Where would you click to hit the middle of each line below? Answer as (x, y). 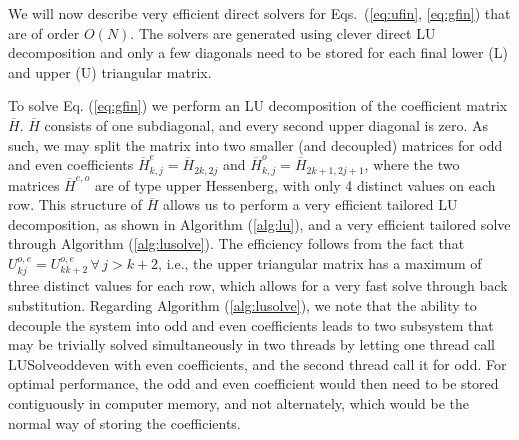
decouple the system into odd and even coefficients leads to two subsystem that (251, 324)
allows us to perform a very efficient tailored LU (310, 204)
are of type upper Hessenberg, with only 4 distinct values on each (295, 184)
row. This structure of (75, 204)
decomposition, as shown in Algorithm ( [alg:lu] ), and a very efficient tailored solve (259, 223)
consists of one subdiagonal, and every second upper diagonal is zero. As (266, 124)
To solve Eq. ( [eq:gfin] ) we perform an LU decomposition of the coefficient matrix (258, 105)
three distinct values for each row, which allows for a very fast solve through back (258, 285)
